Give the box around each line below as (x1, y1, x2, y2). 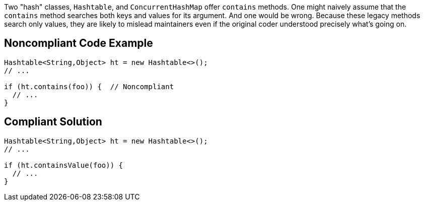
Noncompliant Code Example (4, 37, 153, 50)
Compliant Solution (4, 115, 102, 128)
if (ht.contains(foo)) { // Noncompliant (4, 82, 174, 91)
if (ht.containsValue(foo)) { (4, 161, 123, 169)
